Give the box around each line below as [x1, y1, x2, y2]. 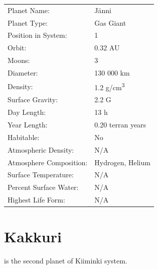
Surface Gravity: [8, 94, 58, 105]
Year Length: [8, 119, 48, 129]
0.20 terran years [94, 119, 146, 129]
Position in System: [8, 30, 67, 40]
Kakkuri [4, 226, 62, 247]
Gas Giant [94, 17, 126, 28]
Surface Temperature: [8, 169, 74, 180]
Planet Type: [8, 17, 48, 28]
